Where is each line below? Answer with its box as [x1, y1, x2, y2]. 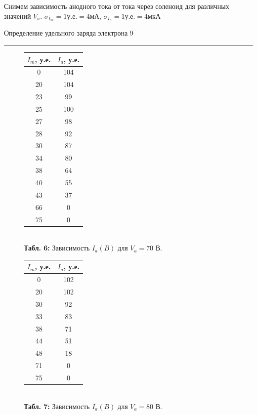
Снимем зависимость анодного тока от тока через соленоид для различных [4, 1, 229, 11]
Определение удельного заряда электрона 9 [4, 28, 133, 38]
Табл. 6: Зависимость [24, 243, 90, 253]
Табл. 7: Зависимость [24, 401, 90, 411]
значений [4, 10, 31, 21]
